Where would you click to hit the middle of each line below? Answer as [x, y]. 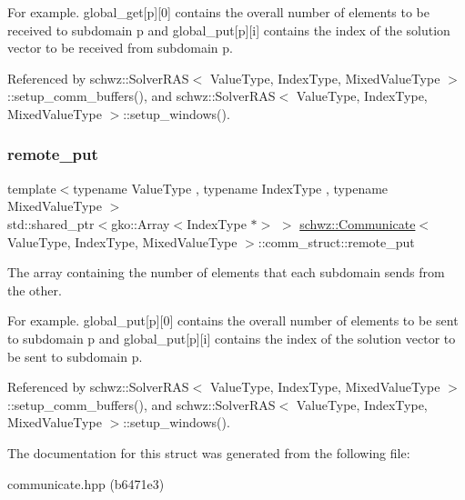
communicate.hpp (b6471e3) [86, 483]
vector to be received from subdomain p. [120, 48]
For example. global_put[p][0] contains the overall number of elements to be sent [233, 320]
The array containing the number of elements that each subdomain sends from [226, 272]
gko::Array [141, 223]
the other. [35, 290]
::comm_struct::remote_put [336, 241]
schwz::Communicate [358, 223]
